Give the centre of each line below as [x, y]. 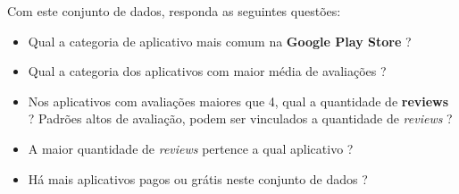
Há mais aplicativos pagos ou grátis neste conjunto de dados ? [198, 178]
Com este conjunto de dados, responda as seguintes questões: [174, 11]
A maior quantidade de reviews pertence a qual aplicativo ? [191, 148]
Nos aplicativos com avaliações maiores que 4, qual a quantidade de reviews [238, 101]
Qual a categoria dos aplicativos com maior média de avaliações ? [207, 71]
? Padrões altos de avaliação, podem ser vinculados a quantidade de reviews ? [240, 118]
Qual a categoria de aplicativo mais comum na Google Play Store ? [220, 41]
